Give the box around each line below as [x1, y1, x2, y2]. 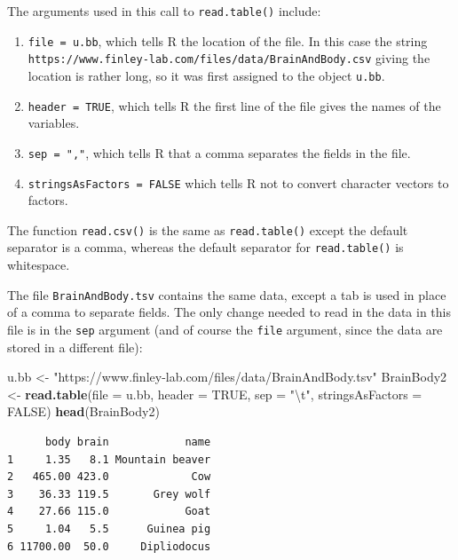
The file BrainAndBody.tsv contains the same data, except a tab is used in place [7, 285, 446, 304]
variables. [28, 114, 80, 132]
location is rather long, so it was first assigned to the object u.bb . [28, 66, 385, 84]
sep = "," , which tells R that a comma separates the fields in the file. [28, 143, 411, 162]
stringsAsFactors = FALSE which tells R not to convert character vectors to [28, 173, 449, 192]
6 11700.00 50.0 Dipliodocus [7, 540, 211, 553]
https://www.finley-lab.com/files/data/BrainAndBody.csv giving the [28, 49, 430, 67]
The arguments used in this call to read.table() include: [7, 2, 321, 20]
